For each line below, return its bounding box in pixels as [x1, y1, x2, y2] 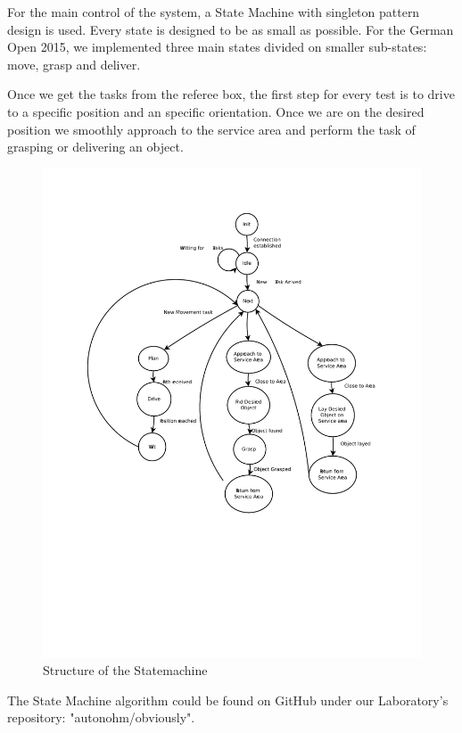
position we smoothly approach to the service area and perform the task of [7, 119, 416, 138]
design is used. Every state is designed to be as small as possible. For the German [7, 20, 454, 38]
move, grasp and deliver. [7, 54, 141, 73]
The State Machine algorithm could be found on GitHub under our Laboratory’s [7, 690, 449, 709]
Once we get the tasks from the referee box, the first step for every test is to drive [7, 85, 455, 103]
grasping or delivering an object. [7, 137, 184, 156]
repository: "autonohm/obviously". [7, 708, 195, 727]
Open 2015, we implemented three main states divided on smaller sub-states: [7, 37, 427, 56]
